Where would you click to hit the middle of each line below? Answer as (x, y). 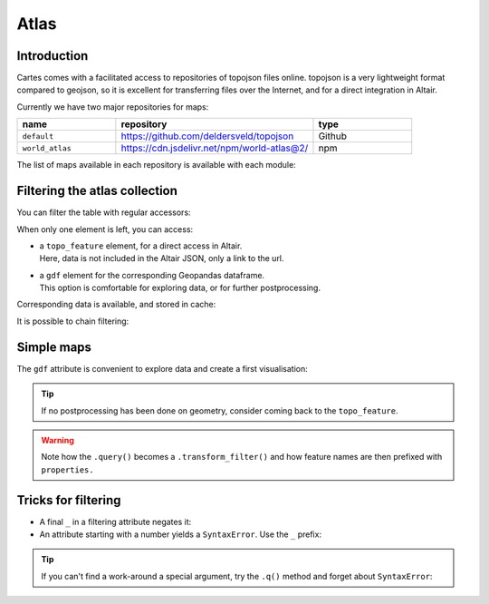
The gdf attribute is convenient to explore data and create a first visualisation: (162, 368)
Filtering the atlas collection (97, 191)
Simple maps (54, 347)
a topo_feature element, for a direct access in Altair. (141, 246)
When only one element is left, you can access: (105, 229)
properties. (67, 470)
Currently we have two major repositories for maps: (113, 107)
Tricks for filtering (69, 500)
